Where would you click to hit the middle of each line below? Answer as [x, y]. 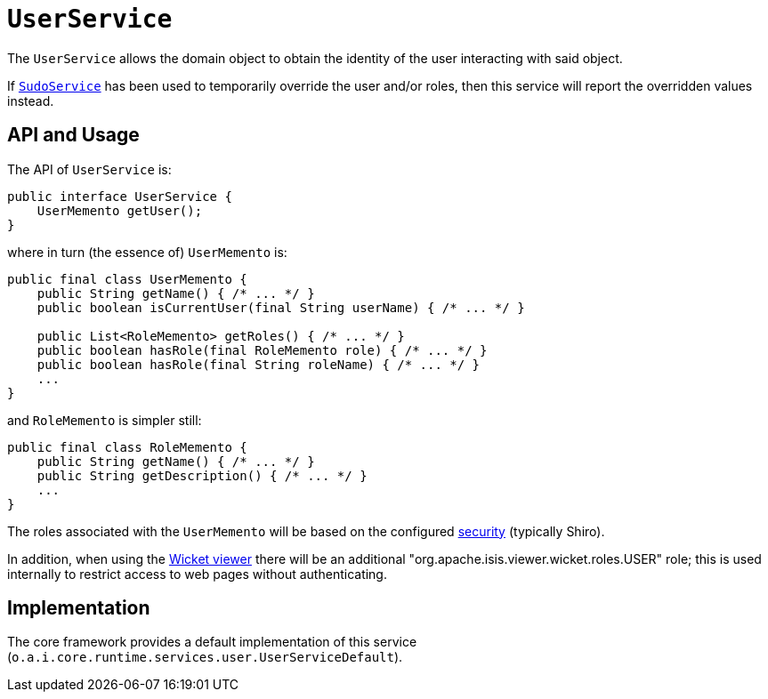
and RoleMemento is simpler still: [105, 420]
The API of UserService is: [89, 169]
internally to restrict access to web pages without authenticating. [197, 574]
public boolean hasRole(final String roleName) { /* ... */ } [259, 364]
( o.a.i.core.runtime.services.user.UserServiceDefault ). [205, 657]
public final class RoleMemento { [127, 447]
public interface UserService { [120, 196]
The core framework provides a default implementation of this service [212, 642]
